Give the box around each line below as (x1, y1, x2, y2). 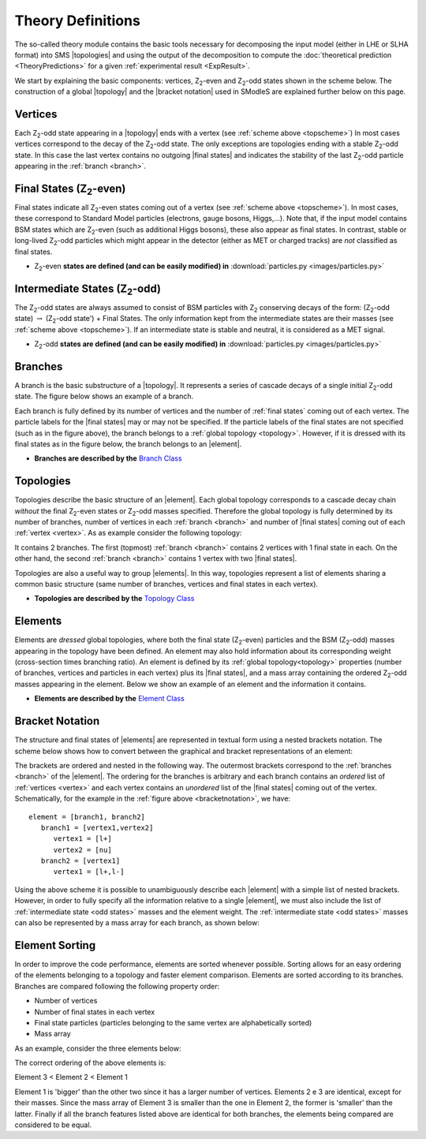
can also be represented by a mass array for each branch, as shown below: (14, 918, 260, 928)
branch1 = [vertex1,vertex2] (40, 823, 154, 832)
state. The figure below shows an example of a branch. (14, 391, 194, 401)
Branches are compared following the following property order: (14, 981, 220, 991)
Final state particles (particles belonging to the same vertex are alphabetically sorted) (34, 1018, 312, 1027)
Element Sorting (14, 939, 96, 952)
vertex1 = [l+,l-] (53, 868, 125, 876)
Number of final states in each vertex (34, 1006, 155, 1017)
